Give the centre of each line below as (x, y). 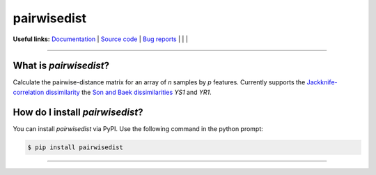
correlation (29, 92)
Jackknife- (322, 82)
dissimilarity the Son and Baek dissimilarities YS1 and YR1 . (128, 92)
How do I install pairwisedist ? (78, 112)
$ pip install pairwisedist (75, 147)
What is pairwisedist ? (61, 66)
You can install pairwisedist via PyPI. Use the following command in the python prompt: (138, 128)
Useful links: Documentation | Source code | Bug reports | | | (100, 39)
